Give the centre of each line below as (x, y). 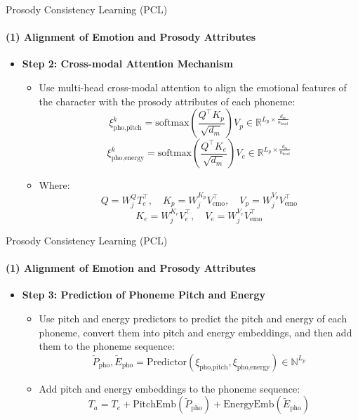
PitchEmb (154, 405)
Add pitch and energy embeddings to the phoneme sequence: (170, 388)
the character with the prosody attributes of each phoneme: (167, 101)
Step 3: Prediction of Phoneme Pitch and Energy (144, 295)
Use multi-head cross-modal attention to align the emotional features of (193, 87)
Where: (54, 185)
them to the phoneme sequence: (107, 346)
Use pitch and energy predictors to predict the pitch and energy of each (193, 319)
